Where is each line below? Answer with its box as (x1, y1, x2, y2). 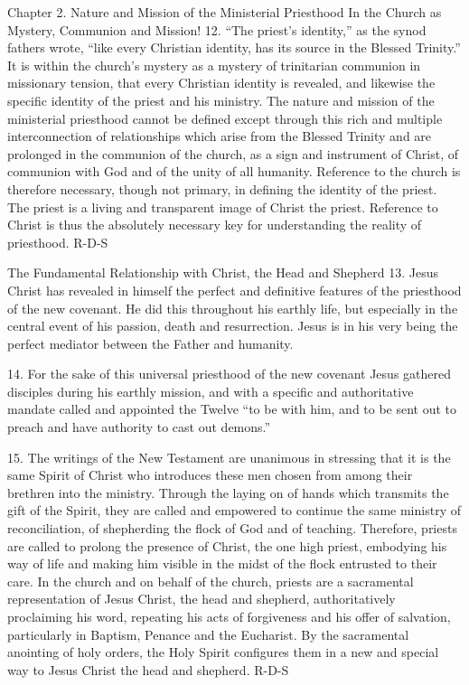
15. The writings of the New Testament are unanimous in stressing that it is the (7, 447, 451, 466)
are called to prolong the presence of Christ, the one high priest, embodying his (7, 536, 447, 555)
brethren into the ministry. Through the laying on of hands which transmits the (7, 483, 449, 502)
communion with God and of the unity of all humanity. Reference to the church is (7, 162, 461, 181)
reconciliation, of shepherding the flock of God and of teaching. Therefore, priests (7, 519, 457, 538)
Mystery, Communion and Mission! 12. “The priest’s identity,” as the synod (7, 20, 427, 39)
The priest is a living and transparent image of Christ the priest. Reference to (7, 197, 438, 216)
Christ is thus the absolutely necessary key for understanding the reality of (7, 215, 422, 234)
